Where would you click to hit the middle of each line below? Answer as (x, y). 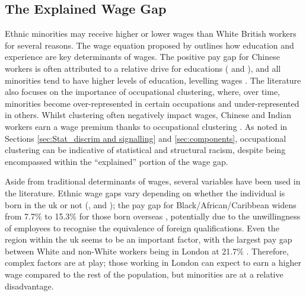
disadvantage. (29, 286)
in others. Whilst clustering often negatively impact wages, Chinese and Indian (148, 115)
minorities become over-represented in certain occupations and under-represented (152, 103)
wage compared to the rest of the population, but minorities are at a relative (144, 274)
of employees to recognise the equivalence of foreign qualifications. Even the (142, 227)
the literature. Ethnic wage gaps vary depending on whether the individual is (145, 192)
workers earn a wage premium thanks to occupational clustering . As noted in (146, 126)
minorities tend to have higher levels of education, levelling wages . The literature (153, 80)
